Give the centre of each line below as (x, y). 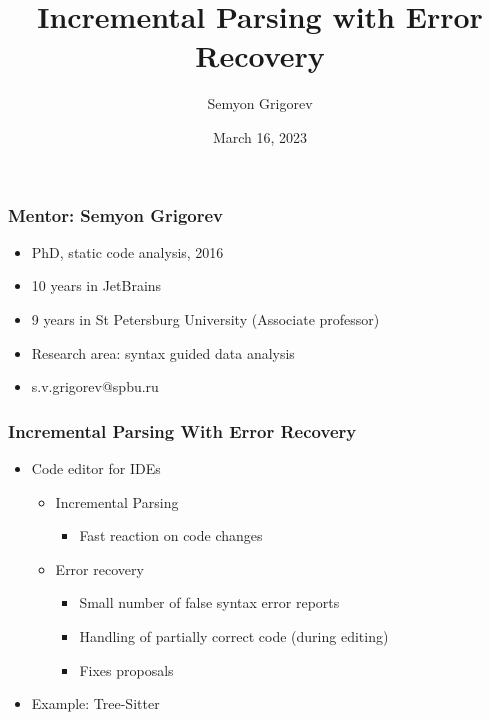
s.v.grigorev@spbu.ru (95, 386)
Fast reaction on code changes (171, 535)
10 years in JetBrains (96, 285)
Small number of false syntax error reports (209, 602)
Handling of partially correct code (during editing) (234, 635)
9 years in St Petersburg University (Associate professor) (205, 318)
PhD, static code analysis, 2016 (127, 251)
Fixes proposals (126, 669)
